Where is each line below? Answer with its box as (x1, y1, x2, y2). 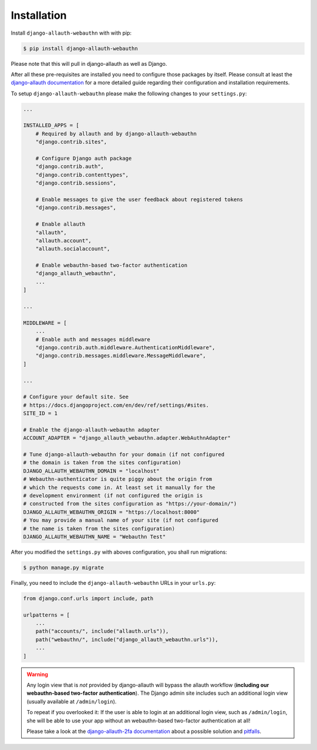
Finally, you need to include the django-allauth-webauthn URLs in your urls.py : (11, 579, 216, 586)
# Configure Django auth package (35, 155, 132, 162)
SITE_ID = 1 (23, 410, 58, 417)
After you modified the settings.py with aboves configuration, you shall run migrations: (11, 548, 227, 555)
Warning (26, 671, 48, 678)
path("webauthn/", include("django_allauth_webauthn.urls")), (35, 636, 218, 643)
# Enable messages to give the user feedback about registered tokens (35, 196, 244, 203)
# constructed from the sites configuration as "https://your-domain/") (23, 500, 237, 507)
